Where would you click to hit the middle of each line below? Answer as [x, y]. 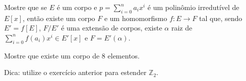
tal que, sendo [221, 18]
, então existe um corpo [59, 18]
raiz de [182, 28]
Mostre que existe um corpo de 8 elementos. [72, 55]
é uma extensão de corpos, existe [112, 28]
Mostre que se [25, 7]
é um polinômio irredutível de [193, 7]
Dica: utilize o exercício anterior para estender [75, 72]
